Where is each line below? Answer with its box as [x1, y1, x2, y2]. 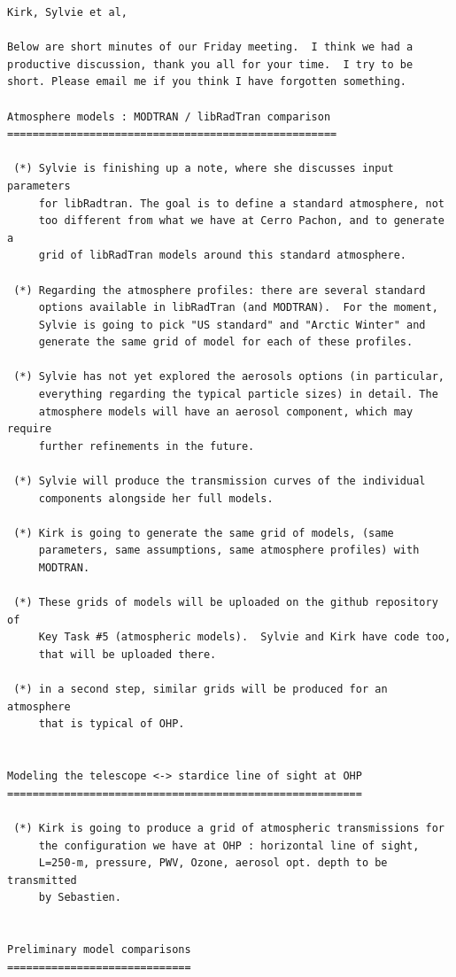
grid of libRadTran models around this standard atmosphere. [38, 249, 407, 262]
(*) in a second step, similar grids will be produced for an [13, 683, 388, 696]
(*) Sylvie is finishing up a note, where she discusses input [13, 162, 394, 175]
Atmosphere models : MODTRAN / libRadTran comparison [7, 110, 331, 123]
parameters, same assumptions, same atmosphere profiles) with [38, 544, 420, 557]
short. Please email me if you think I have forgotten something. [7, 75, 407, 89]
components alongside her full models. [38, 492, 274, 505]
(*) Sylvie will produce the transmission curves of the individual [13, 475, 426, 488]
